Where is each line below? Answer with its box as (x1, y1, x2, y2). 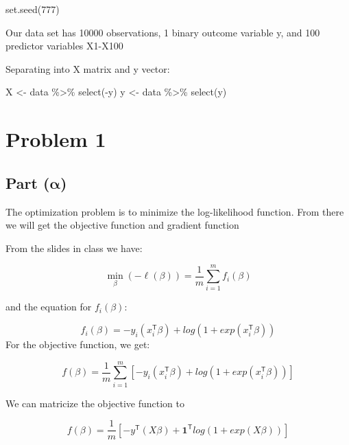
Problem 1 (5, 125, 106, 153)
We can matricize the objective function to (5, 396, 184, 410)
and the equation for (5, 299, 92, 314)
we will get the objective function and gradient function (5, 218, 239, 232)
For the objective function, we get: (5, 337, 150, 352)
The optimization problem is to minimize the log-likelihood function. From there (5, 204, 344, 218)
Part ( (5, 172, 50, 193)
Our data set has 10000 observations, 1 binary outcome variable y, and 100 (5, 25, 320, 39)
